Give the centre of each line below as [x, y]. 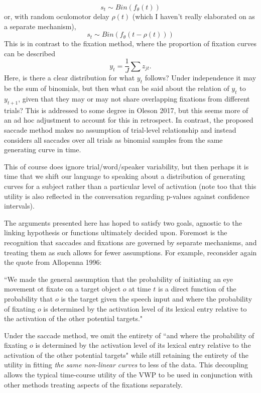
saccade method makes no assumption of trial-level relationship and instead [120, 130]
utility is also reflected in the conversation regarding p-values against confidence [127, 196]
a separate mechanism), [40, 26]
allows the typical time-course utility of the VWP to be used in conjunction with [128, 375]
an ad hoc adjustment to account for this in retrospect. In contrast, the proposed [129, 120]
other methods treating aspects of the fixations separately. [93, 384]
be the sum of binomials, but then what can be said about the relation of [117, 88]
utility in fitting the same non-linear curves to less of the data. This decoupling [126, 365]
